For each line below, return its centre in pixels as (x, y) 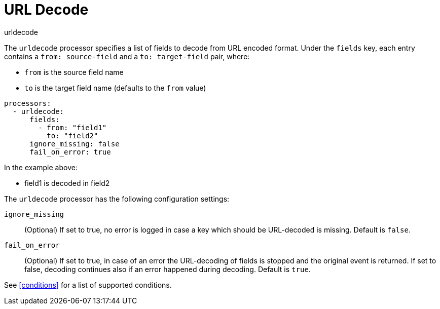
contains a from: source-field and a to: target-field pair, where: (127, 56)
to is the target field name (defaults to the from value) (115, 88)
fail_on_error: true (70, 152)
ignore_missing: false (75, 144)
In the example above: (41, 167)
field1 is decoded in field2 (67, 183)
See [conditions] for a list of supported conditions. (88, 285)
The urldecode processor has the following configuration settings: (117, 199)
